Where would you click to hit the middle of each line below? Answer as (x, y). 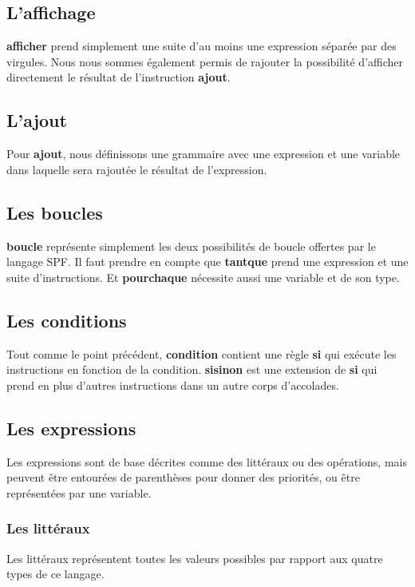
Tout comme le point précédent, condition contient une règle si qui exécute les (202, 353)
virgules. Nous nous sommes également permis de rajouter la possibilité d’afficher (205, 61)
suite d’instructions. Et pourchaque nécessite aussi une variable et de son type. (203, 277)
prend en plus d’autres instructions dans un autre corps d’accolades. (173, 385)
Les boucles (55, 212)
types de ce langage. (55, 574)
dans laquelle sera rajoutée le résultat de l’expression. (137, 169)
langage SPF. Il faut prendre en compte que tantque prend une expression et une (207, 262)
